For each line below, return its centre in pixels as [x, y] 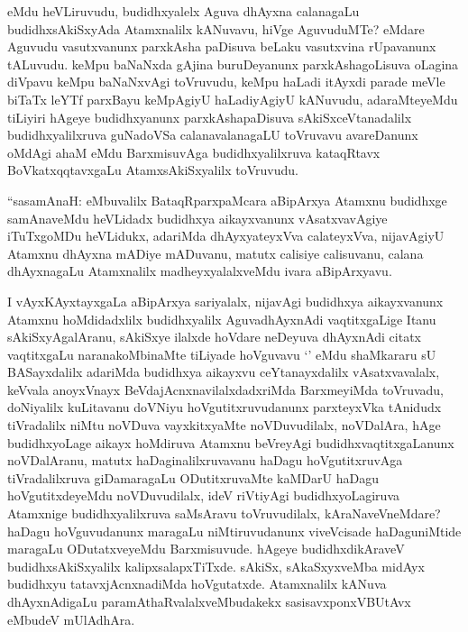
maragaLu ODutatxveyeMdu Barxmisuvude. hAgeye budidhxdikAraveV [206, 549]
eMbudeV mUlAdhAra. [71, 619]
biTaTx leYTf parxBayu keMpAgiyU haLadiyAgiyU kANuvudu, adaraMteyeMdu [233, 99]
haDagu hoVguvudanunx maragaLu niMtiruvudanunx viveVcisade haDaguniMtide [234, 531]
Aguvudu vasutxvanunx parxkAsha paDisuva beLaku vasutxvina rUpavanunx [222, 46]
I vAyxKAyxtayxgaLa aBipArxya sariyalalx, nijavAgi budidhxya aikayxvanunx [225, 301]
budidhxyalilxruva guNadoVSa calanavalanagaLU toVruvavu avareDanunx [213, 135]
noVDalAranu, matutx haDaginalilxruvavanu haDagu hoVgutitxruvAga [205, 460]
